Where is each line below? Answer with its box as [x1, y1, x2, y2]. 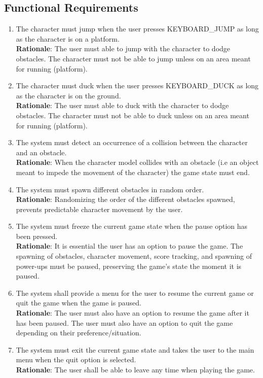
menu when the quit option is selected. [16, 354, 136, 365]
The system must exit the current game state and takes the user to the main [16, 344, 254, 355]
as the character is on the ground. [16, 90, 121, 100]
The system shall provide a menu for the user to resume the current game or [16, 287, 254, 298]
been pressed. [16, 230, 58, 241]
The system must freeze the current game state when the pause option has [16, 221, 248, 231]
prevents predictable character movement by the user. [16, 203, 183, 214]
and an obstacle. [16, 147, 67, 157]
